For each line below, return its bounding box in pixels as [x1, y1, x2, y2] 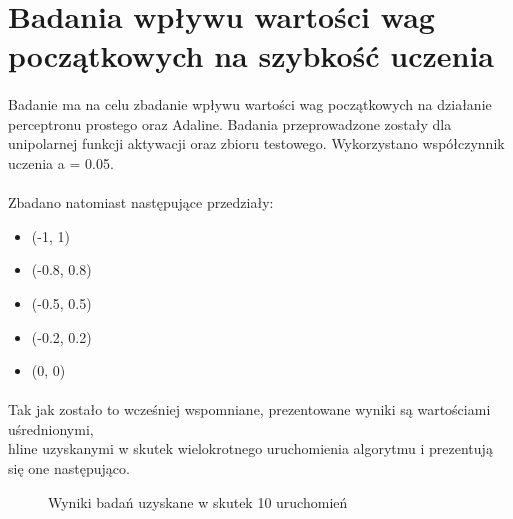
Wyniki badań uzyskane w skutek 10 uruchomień [48, 491, 348, 512]
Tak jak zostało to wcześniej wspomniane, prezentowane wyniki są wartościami [8, 399, 491, 420]
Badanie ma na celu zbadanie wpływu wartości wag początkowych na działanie [8, 94, 492, 115]
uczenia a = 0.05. [8, 152, 114, 173]
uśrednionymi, [8, 418, 94, 439]
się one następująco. [8, 458, 130, 479]
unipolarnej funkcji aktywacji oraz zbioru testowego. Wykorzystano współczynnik [8, 133, 505, 154]
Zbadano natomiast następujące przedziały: [8, 192, 274, 213]
